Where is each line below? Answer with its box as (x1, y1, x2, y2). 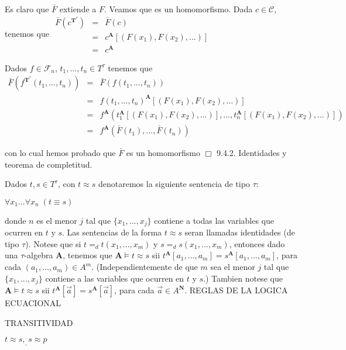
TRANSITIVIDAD (5, 316, 73, 328)
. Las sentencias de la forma (62, 226, 162, 238)
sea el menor (210, 261, 255, 273)
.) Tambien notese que (203, 272, 283, 284)
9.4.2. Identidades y (217, 147, 287, 159)
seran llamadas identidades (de (184, 226, 295, 238)
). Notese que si (25, 237, 81, 249)
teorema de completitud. (5, 158, 93, 170)
